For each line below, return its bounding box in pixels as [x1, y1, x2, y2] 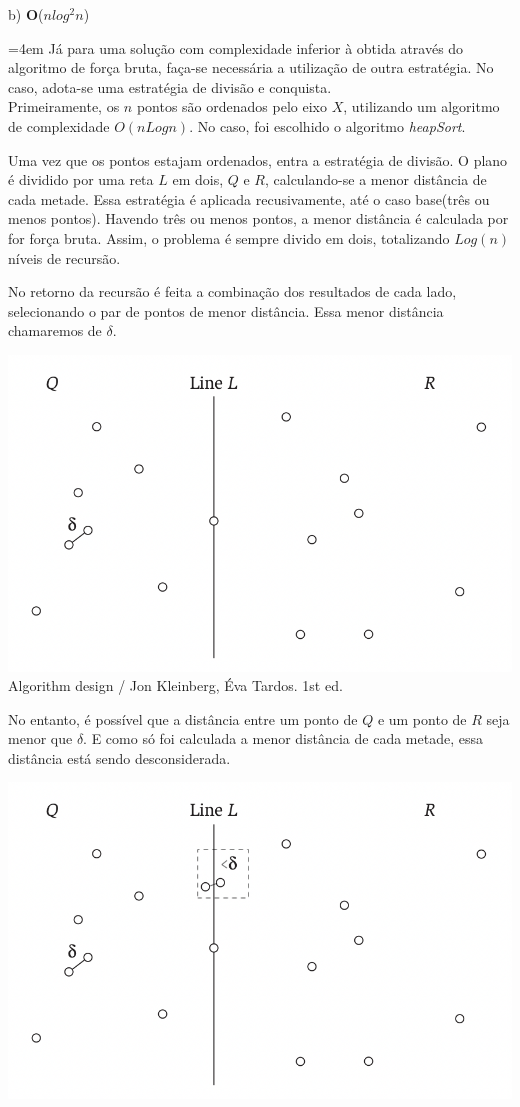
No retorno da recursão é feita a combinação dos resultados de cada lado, [8, 281, 457, 302]
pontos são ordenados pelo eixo [136, 96, 327, 117]
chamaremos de [8, 320, 102, 341]
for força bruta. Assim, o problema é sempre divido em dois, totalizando [8, 227, 450, 248]
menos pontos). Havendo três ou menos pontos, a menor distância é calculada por [8, 208, 509, 229]
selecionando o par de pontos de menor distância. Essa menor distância [8, 300, 444, 321]
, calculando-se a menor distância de [264, 169, 487, 190]
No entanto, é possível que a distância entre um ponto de [8, 708, 358, 729]
